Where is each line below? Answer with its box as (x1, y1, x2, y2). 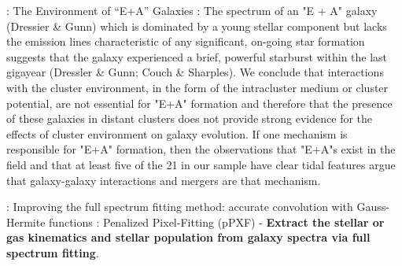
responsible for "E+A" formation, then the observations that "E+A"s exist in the (6, 141, 396, 157)
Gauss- (356, 198, 389, 215)
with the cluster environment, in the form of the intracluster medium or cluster (6, 79, 389, 95)
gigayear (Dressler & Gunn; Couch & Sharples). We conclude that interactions (6, 64, 384, 80)
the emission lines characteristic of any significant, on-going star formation (6, 33, 365, 50)
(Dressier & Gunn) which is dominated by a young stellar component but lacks (6, 17, 387, 34)
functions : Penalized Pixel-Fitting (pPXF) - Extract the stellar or (49, 213, 385, 230)
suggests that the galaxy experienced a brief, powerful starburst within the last (6, 48, 388, 65)
